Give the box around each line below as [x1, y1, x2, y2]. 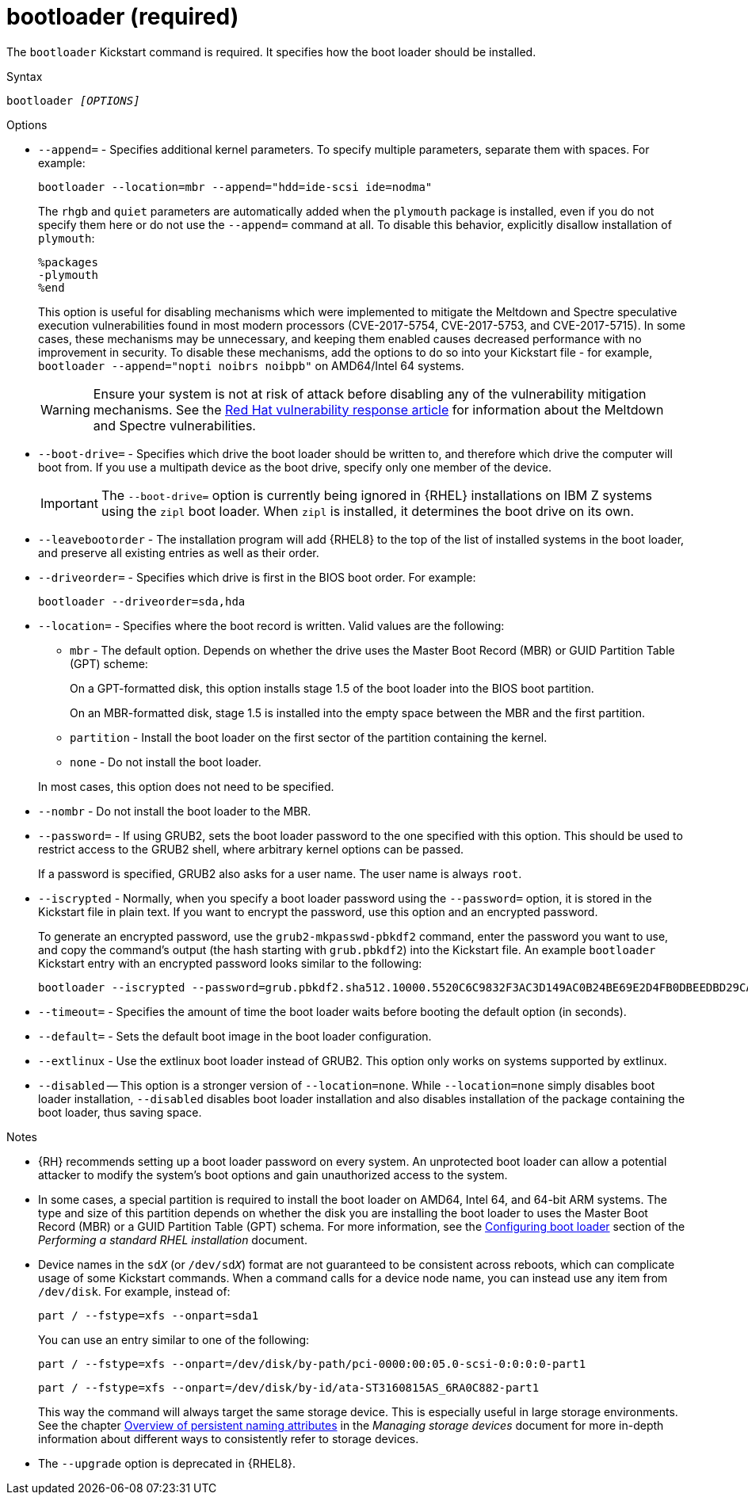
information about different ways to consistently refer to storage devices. [38, 1431, 419, 1446]
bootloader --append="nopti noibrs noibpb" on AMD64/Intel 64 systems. [38, 358, 464, 372]
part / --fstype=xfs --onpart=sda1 [38, 1308, 259, 1322]
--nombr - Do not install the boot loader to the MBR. [38, 804, 311, 818]
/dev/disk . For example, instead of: [38, 1284, 231, 1298]
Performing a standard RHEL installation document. [38, 1232, 307, 1247]
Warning [40, 401, 90, 418]
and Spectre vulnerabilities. [93, 417, 256, 433]
